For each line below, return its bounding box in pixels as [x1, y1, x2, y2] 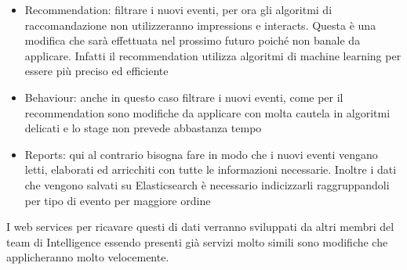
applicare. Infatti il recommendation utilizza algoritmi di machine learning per [24, 47, 402, 63]
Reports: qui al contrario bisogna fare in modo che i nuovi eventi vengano [24, 146, 378, 162]
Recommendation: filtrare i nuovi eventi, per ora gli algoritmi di [24, 2, 333, 17]
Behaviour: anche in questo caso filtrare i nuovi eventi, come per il [24, 88, 343, 105]
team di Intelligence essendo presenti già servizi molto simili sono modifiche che [6, 233, 388, 250]
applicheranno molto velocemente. [6, 249, 169, 265]
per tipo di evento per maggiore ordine [24, 192, 211, 208]
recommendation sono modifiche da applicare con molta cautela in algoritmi [24, 104, 391, 121]
